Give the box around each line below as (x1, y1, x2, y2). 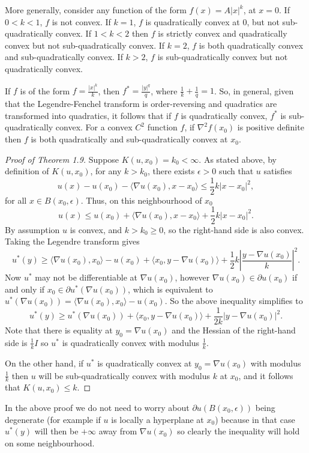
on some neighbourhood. (5, 436, 95, 449)
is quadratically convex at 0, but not (145, 15, 280, 28)
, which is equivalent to (128, 282, 213, 295)
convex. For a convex (55, 121, 133, 133)
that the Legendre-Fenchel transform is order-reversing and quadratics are (5, 97, 277, 110)
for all (5, 193, 27, 206)
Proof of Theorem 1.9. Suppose (5, 153, 119, 165)
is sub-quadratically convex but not (157, 50, 288, 63)
